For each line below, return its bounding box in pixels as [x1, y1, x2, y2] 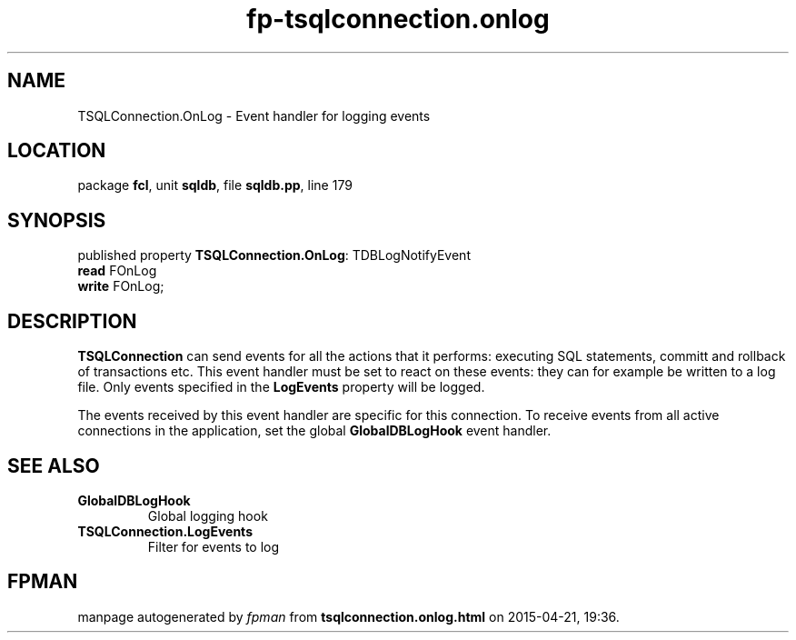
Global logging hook [147, 507, 268, 524]
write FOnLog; [77, 278, 164, 295]
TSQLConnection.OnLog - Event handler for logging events [77, 107, 431, 124]
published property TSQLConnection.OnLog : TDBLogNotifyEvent [77, 247, 471, 264]
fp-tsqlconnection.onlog [246, 4, 550, 35]
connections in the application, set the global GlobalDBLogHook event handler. [77, 423, 552, 439]
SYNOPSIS [7, 208, 106, 232]
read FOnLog [77, 263, 157, 279]
